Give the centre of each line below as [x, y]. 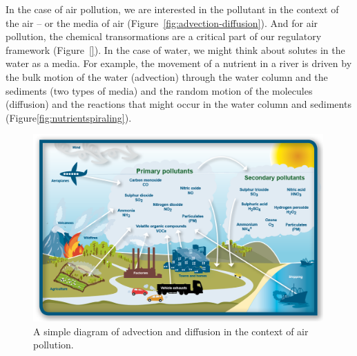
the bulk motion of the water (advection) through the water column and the [167, 76]
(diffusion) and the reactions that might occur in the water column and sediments [178, 104]
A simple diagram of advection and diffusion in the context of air [171, 331]
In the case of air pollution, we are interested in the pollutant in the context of [172, 9]
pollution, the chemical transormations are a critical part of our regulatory [164, 36]
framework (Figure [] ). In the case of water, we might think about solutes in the [175, 49]
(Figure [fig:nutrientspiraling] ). [69, 117]
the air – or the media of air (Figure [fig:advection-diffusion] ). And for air [162, 22]
